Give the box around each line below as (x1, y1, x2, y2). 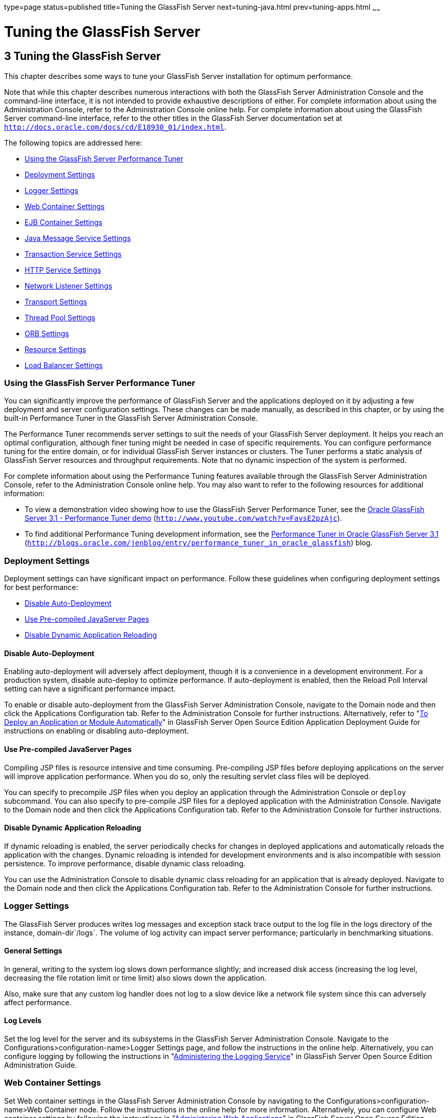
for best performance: (4, 583, 78, 592)
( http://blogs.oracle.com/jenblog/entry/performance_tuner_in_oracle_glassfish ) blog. (25, 538, 373, 547)
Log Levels (4, 1016, 41, 1025)
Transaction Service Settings (25, 249, 122, 258)
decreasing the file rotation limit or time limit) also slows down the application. (4, 973, 267, 982)
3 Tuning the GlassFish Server (4, 50, 161, 63)
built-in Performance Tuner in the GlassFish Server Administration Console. (4, 414, 258, 423)
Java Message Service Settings (25, 233, 131, 242)
